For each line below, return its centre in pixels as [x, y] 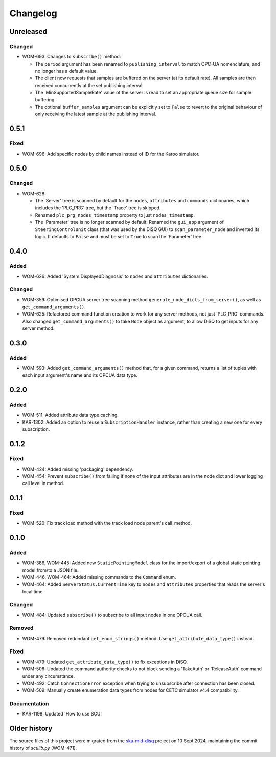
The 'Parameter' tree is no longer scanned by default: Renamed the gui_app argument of [130, 222]
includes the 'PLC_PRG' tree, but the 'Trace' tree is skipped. [98, 208]
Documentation [29, 703]
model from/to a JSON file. [50, 570]
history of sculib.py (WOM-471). [43, 748]
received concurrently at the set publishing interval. [89, 85]
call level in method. [43, 483]
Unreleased [28, 31]
